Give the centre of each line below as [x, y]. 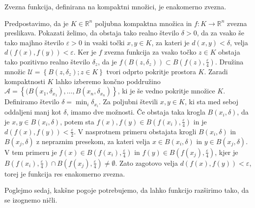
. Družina [229, 61]
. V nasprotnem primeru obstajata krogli [135, 131]
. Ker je [85, 52]
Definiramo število [32, 102]
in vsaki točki [104, 42]
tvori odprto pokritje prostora [151, 71]
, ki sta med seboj [212, 102]
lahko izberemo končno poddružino [108, 81]
